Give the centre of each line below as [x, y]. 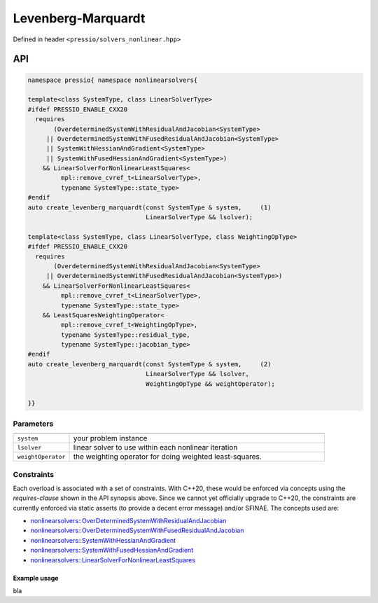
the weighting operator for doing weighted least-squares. [167, 457]
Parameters [33, 424]
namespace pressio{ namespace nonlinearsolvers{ [113, 80]
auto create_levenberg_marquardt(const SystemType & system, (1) [149, 207]
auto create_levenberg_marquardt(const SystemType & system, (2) [149, 364]
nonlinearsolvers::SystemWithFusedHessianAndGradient [112, 550]
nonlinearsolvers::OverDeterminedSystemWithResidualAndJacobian [128, 521]
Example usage [36, 578]
